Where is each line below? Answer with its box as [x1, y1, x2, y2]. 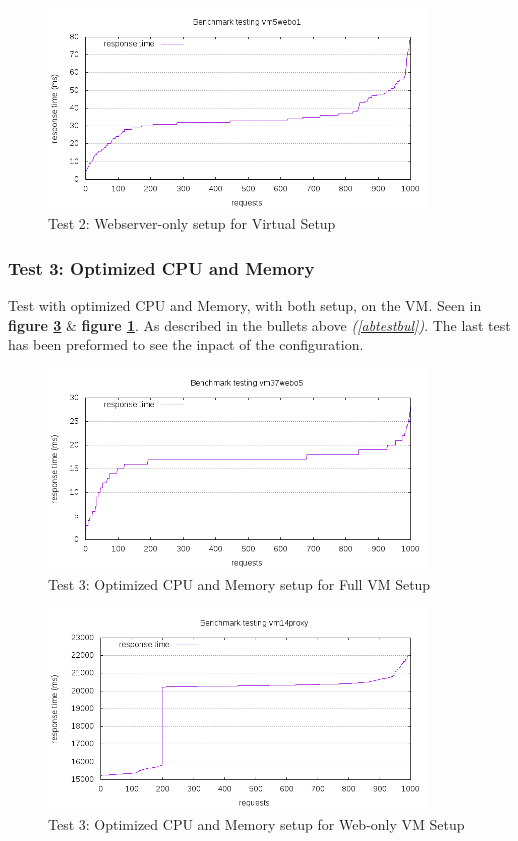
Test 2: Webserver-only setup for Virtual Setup [48, 213, 336, 234]
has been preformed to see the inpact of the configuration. [8, 334, 364, 355]
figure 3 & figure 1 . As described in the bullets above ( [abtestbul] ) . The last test [8, 314, 511, 335]
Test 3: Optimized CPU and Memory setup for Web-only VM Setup [48, 813, 465, 834]
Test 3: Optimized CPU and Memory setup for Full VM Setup [48, 573, 431, 594]
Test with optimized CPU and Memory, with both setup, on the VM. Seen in [8, 294, 482, 315]
